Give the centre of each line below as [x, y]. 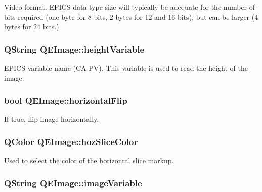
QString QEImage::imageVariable [73, 183]
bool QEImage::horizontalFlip [66, 100]
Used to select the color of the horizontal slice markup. [89, 160]
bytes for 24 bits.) [32, 27]
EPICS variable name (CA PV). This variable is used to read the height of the [126, 68]
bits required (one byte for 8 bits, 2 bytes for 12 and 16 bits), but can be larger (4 [131, 16]
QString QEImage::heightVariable [74, 49]
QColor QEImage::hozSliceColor [71, 141]
